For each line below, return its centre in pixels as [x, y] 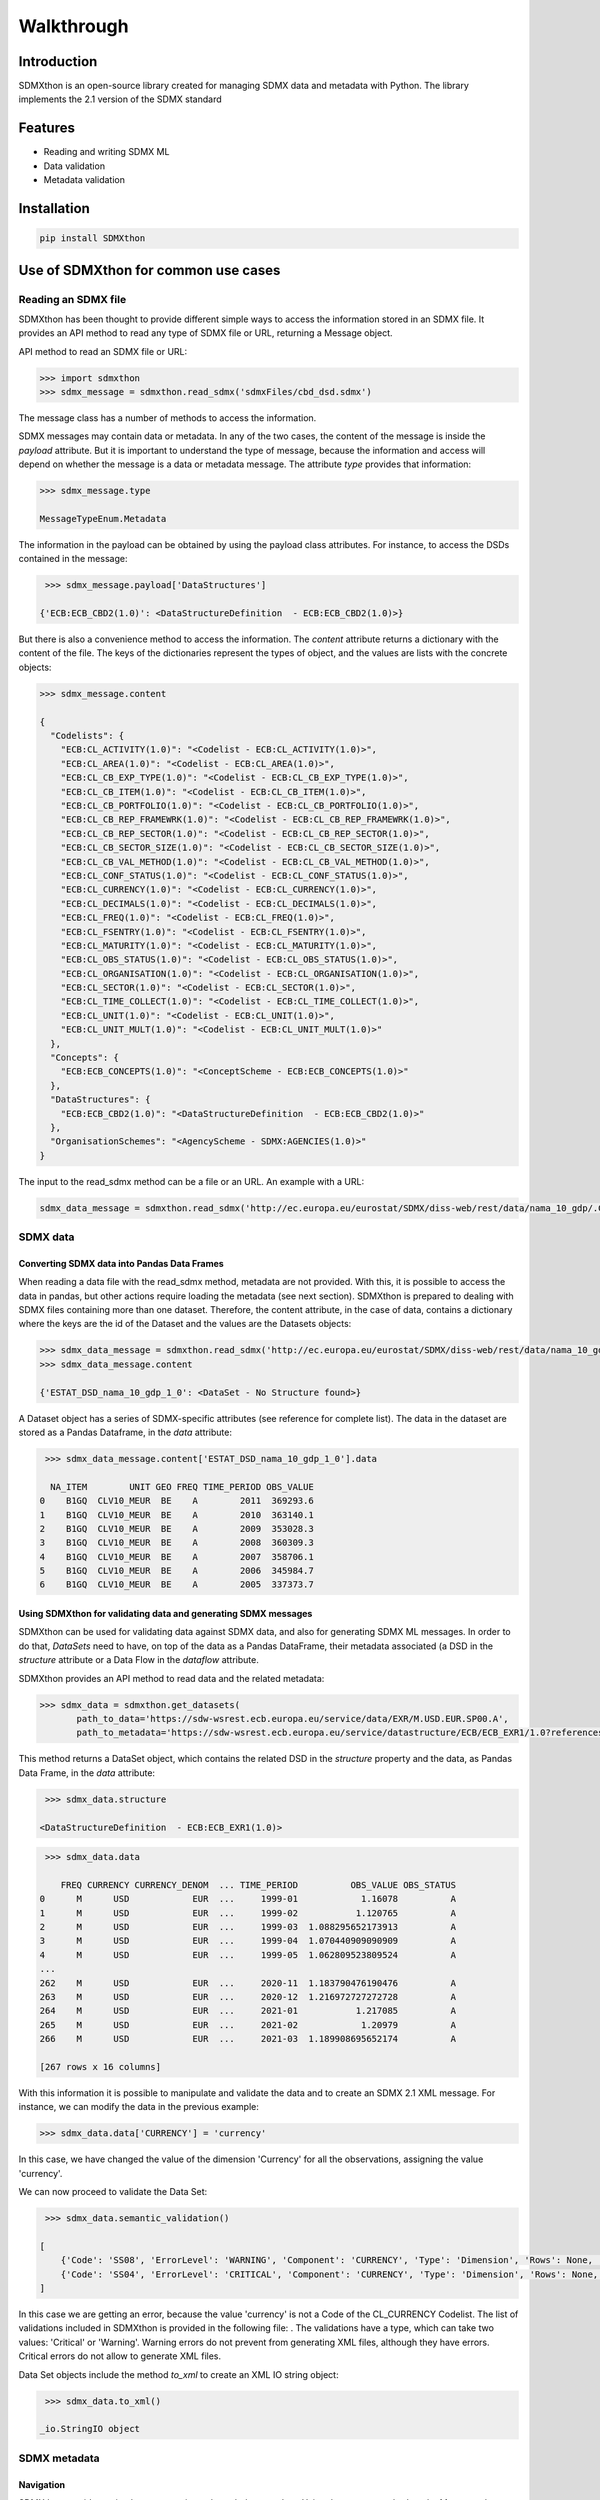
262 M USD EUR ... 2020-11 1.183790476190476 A [248, 1983]
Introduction [58, 61]
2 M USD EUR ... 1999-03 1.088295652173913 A [248, 1927]
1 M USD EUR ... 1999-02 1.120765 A [248, 1913]
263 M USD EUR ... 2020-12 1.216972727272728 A [248, 1997]
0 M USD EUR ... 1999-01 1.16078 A [248, 1899]
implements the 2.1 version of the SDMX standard [120, 99]
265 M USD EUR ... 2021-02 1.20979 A [248, 2024]
